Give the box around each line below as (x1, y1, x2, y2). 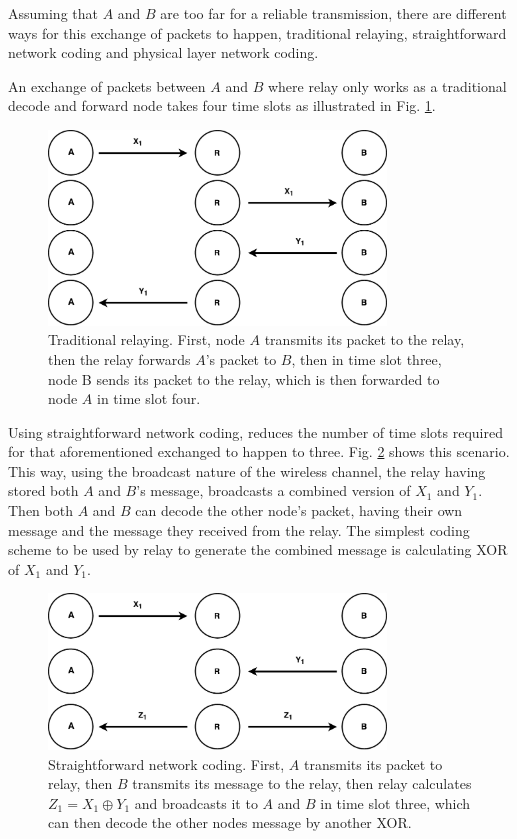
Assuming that (8, 3, 98, 23)
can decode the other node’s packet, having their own (135, 500, 463, 521)
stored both (8, 480, 79, 501)
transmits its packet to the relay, (264, 329, 465, 350)
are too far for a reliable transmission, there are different (160, 3, 507, 23)
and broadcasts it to (134, 792, 258, 813)
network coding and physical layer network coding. (8, 42, 319, 63)
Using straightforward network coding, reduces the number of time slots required (8, 421, 503, 442)
